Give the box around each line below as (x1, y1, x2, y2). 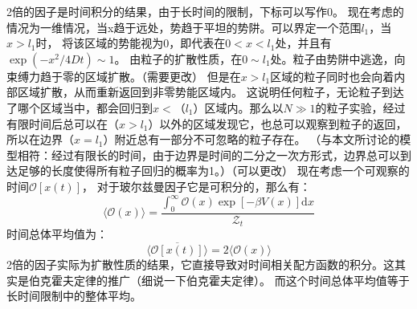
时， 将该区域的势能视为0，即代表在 (35, 35, 226, 51)
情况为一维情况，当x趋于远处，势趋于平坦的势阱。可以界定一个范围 (6, 18, 362, 35)
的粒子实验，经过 (315, 99, 406, 116)
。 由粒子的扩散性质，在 (114, 50, 243, 67)
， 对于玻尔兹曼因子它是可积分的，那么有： (82, 177, 311, 194)
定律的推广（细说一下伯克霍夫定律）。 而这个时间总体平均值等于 (73, 271, 410, 288)
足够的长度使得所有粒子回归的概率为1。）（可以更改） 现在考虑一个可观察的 (17, 162, 410, 179)
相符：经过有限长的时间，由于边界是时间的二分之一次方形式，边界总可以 (17, 146, 400, 163)
